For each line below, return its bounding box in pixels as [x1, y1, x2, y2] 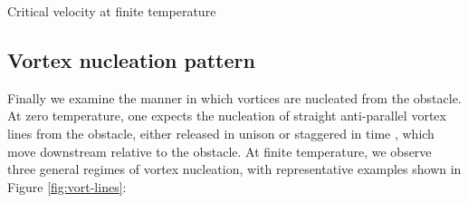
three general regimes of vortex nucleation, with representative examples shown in [7, 159, 462, 179]
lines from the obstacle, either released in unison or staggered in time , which [7, 123, 435, 142]
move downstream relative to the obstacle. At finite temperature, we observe [7, 141, 432, 160]
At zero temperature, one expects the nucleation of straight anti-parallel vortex [7, 106, 446, 125]
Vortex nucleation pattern [7, 45, 255, 73]
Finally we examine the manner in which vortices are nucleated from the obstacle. [7, 88, 462, 107]
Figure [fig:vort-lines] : [7, 177, 127, 196]
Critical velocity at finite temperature [7, 2, 216, 20]
